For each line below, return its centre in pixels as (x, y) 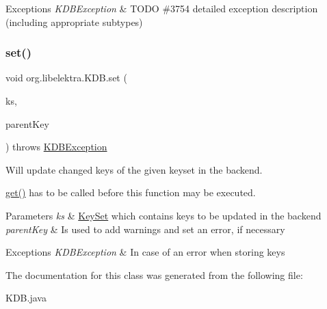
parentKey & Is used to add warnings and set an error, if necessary (145, 229)
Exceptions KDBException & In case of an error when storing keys (145, 252)
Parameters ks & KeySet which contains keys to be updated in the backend (163, 215)
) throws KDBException (56, 147)
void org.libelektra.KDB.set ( (66, 78)
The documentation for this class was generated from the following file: (154, 274)
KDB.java (26, 298)
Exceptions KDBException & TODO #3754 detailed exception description (162, 8)
